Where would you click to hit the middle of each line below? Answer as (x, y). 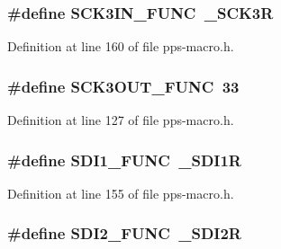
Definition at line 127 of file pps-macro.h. (121, 120)
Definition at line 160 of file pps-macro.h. (121, 46)
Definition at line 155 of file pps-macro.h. (121, 193)
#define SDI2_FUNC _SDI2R (124, 233)
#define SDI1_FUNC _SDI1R (124, 160)
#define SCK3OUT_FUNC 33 (123, 86)
